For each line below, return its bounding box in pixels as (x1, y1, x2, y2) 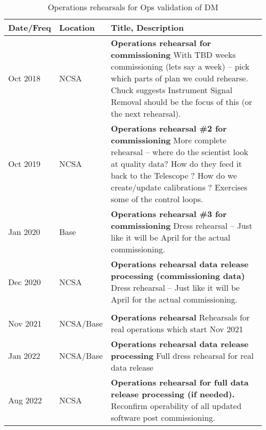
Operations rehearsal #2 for (110, 122, 227, 134)
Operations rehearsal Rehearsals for (110, 311, 250, 323)
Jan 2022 (8, 350, 40, 361)
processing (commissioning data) (110, 270, 245, 282)
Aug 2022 (8, 394, 42, 406)
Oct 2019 (8, 158, 41, 169)
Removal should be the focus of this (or (110, 96, 252, 107)
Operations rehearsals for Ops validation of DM (48, 1, 218, 13)
